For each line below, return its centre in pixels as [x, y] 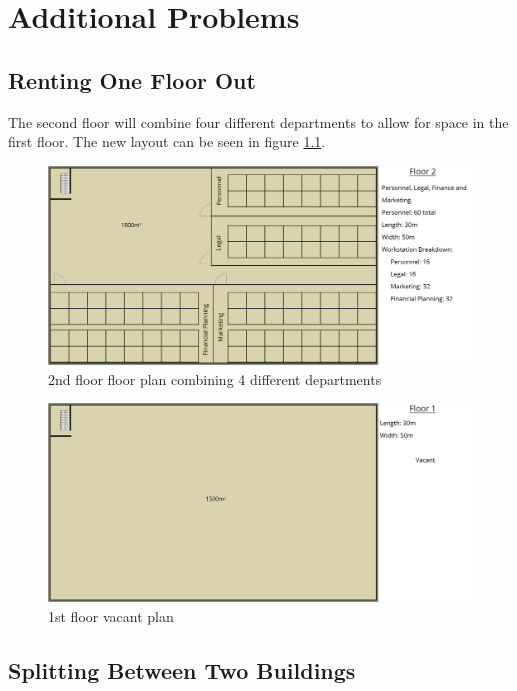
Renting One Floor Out [132, 79]
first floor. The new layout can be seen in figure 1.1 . [167, 141]
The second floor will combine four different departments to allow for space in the [258, 121]
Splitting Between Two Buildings [182, 669]
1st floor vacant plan [111, 615]
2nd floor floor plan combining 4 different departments [215, 378]
